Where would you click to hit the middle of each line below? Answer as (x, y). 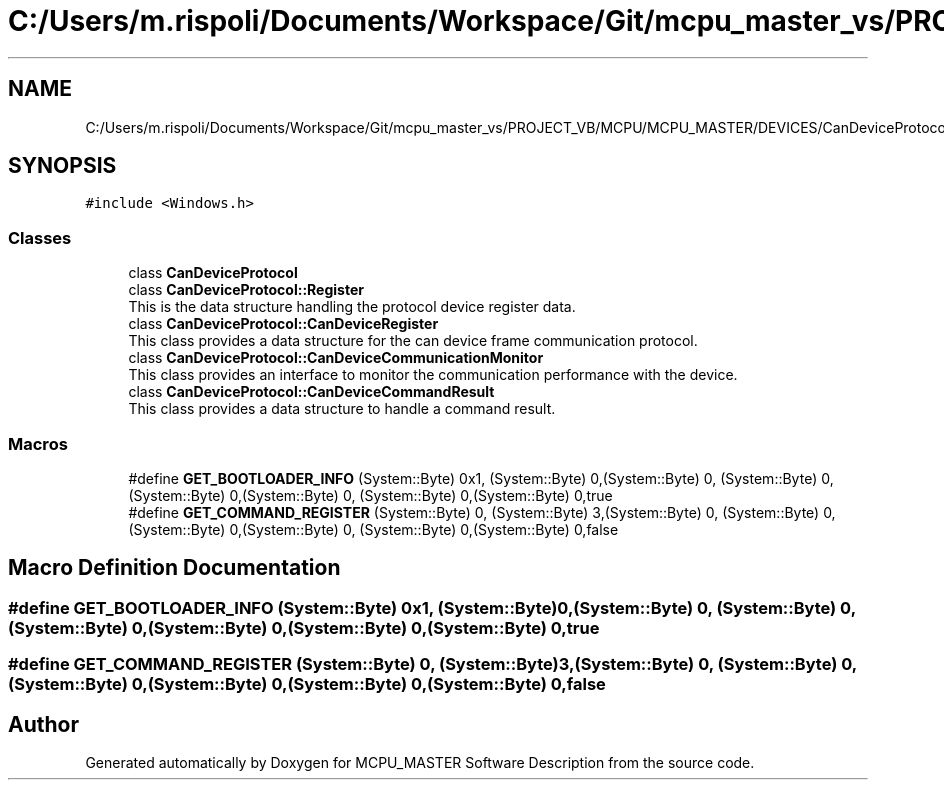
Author (43, 724)
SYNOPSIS (62, 166)
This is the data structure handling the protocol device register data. (352, 307)
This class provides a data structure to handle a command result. (342, 409)
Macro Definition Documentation (174, 568)
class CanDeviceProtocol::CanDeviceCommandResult (311, 392)
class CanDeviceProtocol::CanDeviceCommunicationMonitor (336, 358)
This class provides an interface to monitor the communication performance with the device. (433, 375)
